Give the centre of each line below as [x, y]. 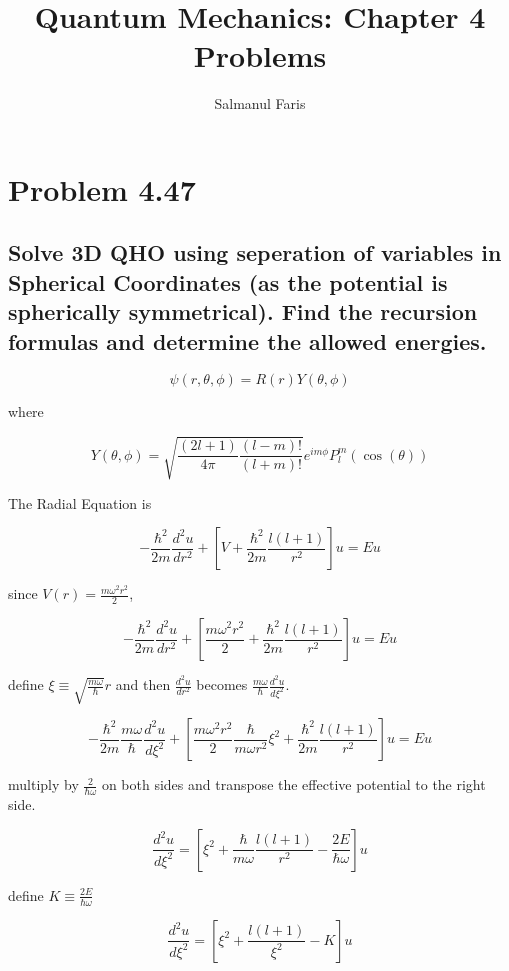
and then [143, 684]
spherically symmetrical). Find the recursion [243, 311]
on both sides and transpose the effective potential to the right [293, 784]
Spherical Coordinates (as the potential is [228, 281]
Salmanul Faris [260, 103]
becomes [222, 684]
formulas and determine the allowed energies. [247, 340]
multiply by [43, 784]
